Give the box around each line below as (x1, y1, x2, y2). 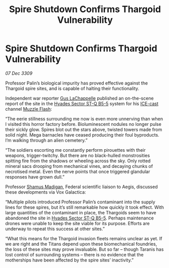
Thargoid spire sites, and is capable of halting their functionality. (5, 85, 140, 92)
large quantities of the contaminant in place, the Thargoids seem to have (5, 209, 156, 215)
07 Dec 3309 (5, 70, 33, 76)
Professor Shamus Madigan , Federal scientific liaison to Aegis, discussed (5, 184, 158, 190)
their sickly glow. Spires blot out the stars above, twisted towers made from (5, 126, 162, 132)
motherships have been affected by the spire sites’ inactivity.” (5, 257, 134, 263)
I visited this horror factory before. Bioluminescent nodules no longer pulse (5, 121, 162, 127)
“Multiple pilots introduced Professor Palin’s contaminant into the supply (5, 199, 155, 205)
